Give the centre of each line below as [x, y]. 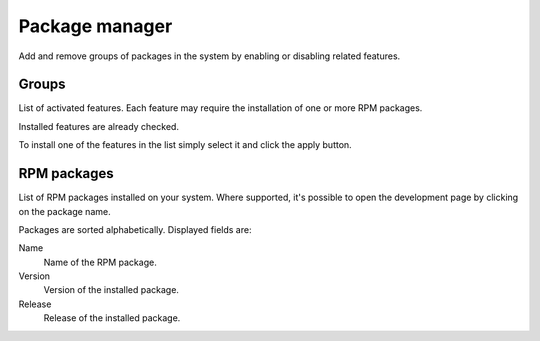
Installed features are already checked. [99, 126]
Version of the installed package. [111, 290]
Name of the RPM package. [100, 262]
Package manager [95, 26]
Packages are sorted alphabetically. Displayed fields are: [135, 229]
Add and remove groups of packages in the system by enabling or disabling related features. [209, 56]
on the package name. [64, 211]
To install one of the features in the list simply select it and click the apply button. [185, 145]
